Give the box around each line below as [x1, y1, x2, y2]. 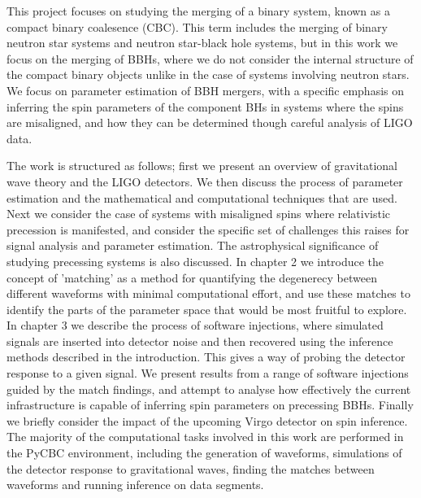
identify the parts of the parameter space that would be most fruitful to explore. [7, 300, 407, 317]
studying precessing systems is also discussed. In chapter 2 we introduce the [7, 252, 384, 269]
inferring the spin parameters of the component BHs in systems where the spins [7, 98, 404, 115]
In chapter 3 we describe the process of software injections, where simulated [7, 317, 384, 334]
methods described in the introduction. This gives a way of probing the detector [7, 348, 406, 365]
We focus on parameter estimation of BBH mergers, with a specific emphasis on [7, 81, 405, 98]
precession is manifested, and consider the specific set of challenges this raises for [7, 221, 410, 238]
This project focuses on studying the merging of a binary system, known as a [7, 2, 390, 19]
